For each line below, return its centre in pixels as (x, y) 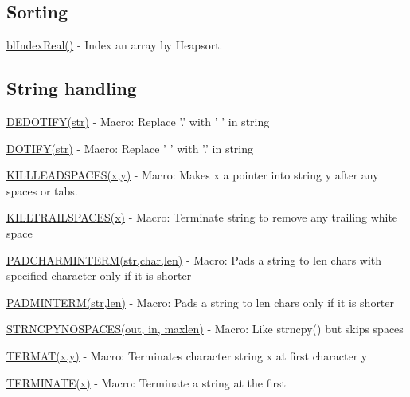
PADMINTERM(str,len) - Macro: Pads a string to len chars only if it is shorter (201, 302)
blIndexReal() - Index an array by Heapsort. (115, 45)
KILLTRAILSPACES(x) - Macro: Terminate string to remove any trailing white (202, 217)
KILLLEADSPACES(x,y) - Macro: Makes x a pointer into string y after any (193, 175)
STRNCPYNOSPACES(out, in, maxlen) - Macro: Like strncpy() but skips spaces (205, 329)
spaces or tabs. (42, 190)
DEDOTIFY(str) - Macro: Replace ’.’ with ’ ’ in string (138, 121)
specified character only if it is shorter (99, 275)
